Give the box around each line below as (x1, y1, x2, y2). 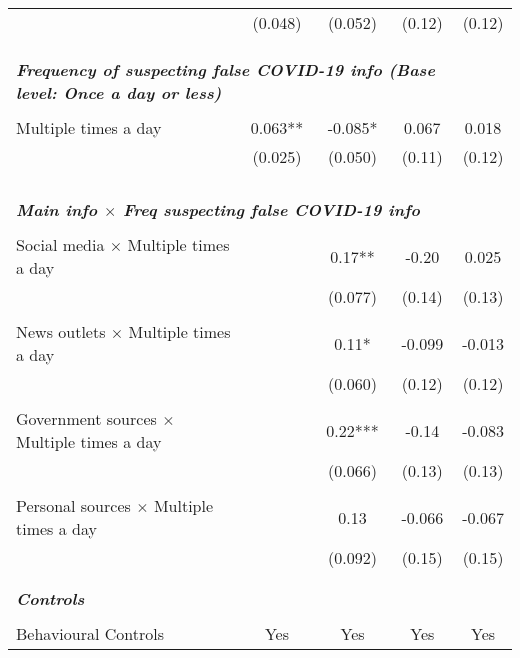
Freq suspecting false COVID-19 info (122, 198, 421, 221)
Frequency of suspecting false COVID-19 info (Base (16, 58, 435, 81)
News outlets (16, 320, 106, 343)
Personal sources (16, 494, 131, 517)
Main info (16, 198, 98, 221)
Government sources (16, 407, 157, 430)
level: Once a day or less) (16, 81, 222, 104)
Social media (16, 233, 105, 256)
